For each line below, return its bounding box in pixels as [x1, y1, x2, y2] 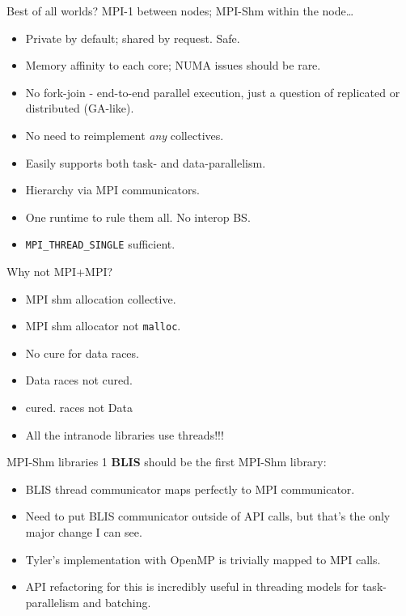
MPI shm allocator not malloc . [25, 317, 181, 334]
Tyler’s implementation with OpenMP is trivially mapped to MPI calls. [25, 550, 381, 567]
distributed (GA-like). [25, 100, 134, 117]
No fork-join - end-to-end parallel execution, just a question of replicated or [25, 83, 400, 100]
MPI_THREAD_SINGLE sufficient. [25, 236, 176, 253]
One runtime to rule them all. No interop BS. [25, 208, 251, 225]
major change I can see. [25, 524, 142, 540]
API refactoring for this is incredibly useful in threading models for [25, 578, 359, 595]
